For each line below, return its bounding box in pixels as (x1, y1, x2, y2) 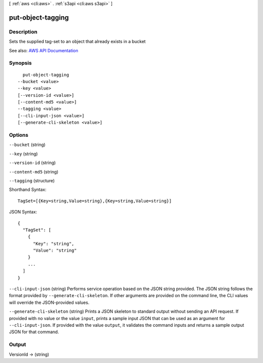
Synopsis (9, 60, 32, 66)
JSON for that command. (9, 329, 59, 335)
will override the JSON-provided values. (9, 299, 90, 305)
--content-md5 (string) (9, 169, 58, 174)
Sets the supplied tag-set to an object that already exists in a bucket (9, 39, 146, 44)
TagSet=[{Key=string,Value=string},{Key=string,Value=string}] (18, 198, 172, 204)
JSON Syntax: (9, 209, 38, 215)
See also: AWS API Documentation (9, 47, 78, 53)
